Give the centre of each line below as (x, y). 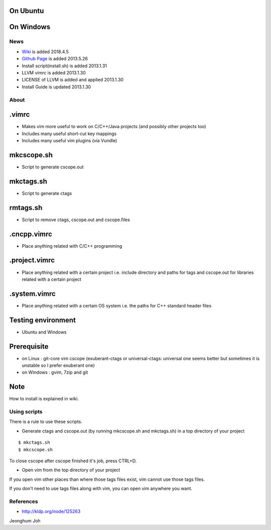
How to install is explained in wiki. (44, 399)
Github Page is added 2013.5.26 (55, 59)
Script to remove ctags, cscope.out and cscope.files (76, 220)
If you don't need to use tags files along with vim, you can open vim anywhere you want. (101, 489)
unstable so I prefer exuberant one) (58, 365)
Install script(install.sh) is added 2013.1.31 (64, 66)
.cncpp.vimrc (31, 234)
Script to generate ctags (47, 193)
